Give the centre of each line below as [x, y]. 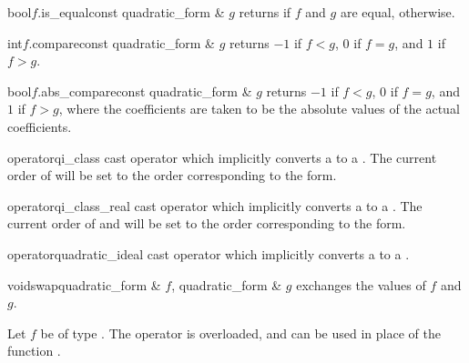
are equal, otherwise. [398, 12]
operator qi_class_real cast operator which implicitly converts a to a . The [215, 205]
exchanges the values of [361, 284]
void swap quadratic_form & [84, 284]
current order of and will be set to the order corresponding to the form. [207, 223]
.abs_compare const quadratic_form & [145, 91]
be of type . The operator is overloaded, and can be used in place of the [240, 333]
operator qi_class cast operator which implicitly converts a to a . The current [222, 157]
